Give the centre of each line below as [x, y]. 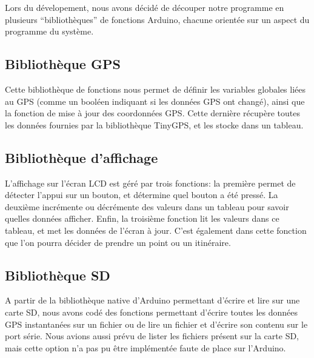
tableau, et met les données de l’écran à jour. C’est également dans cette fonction [156, 230]
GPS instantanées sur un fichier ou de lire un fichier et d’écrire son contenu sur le [156, 324]
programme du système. [49, 31]
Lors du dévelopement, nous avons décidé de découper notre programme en [145, 7]
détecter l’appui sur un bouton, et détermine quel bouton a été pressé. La [142, 195]
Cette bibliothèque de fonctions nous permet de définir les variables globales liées [155, 89]
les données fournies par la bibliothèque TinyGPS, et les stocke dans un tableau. [154, 124]
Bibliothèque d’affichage [82, 157]
